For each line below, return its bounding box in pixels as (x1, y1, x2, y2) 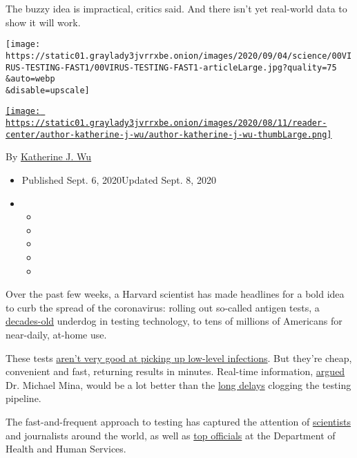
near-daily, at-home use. (6, 327, 107, 341)
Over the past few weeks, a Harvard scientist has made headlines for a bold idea (6, 287, 345, 301)
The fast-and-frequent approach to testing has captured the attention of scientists (6, 414, 351, 428)
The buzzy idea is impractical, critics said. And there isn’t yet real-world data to (6, 1, 347, 15)
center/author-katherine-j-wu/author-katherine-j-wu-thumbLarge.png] (6, 129, 332, 140)
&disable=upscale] (6, 85, 90, 95)
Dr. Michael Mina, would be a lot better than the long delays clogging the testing (6, 377, 351, 392)
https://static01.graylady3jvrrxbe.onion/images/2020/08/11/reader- (6, 118, 327, 128)
